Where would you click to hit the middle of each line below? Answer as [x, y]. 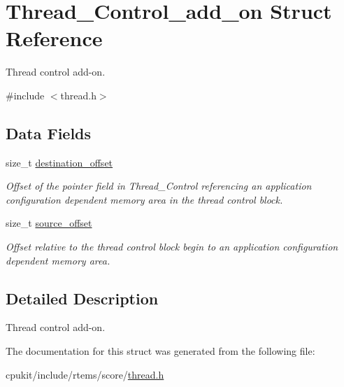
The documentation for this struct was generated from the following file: [160, 351]
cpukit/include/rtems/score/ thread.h [85, 374]
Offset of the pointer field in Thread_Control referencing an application [159, 186]
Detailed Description [82, 298]
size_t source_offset [49, 223]
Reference [54, 38]
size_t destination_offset [59, 162]
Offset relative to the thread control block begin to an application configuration [172, 247]
